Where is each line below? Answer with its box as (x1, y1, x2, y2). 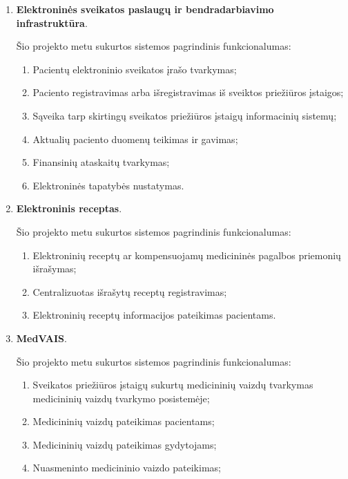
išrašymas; (32, 261, 77, 276)
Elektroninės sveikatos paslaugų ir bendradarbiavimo (16, 2, 274, 16)
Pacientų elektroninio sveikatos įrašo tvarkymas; (32, 62, 237, 76)
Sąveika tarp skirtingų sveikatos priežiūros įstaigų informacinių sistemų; (32, 108, 337, 122)
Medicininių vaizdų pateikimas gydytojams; (32, 437, 217, 451)
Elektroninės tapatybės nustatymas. (32, 178, 184, 192)
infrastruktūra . (16, 15, 88, 30)
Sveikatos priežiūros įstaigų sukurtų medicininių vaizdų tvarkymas (32, 377, 313, 392)
